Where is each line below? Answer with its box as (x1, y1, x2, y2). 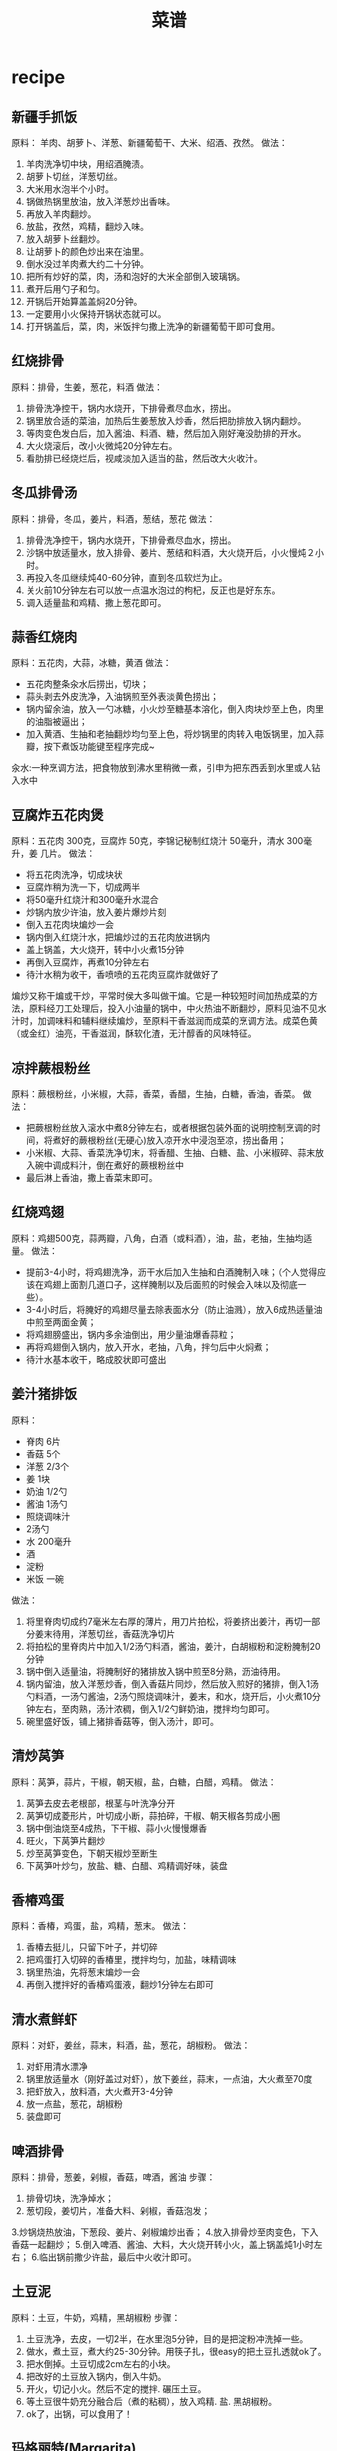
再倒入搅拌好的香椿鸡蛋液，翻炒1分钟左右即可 (25, 1979, 214, 1991)
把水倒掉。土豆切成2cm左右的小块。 (25, 2357, 176, 2370)
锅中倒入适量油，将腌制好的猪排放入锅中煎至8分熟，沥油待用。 (25, 1665, 286, 1677)
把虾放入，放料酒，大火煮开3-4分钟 (25, 2086, 173, 2098)
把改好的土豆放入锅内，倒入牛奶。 (25, 2370, 167, 2382)
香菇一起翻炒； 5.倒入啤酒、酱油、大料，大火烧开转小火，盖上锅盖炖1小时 (11, 2238, 314, 2250)
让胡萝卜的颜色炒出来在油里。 (25, 246, 149, 257)
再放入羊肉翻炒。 (25, 208, 97, 220)
